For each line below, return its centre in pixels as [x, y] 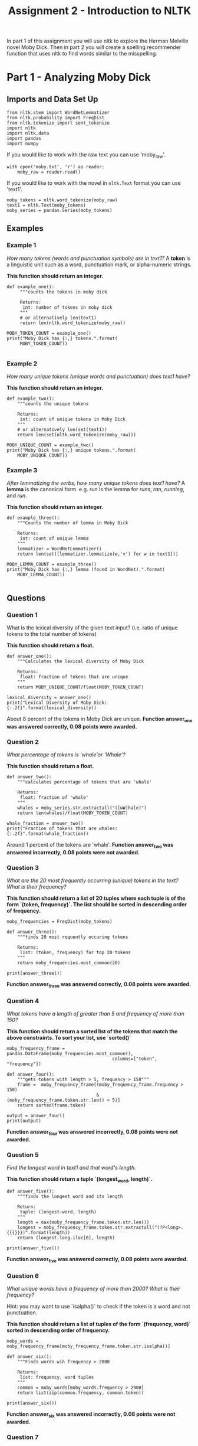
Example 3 [22, 470]
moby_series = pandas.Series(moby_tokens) [60, 210]
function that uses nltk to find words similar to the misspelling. [82, 54]
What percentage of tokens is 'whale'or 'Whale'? [66, 755]
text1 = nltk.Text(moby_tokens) [46, 205]
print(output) [24, 1121]
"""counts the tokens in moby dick [64, 292]
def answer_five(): [31, 1192]
